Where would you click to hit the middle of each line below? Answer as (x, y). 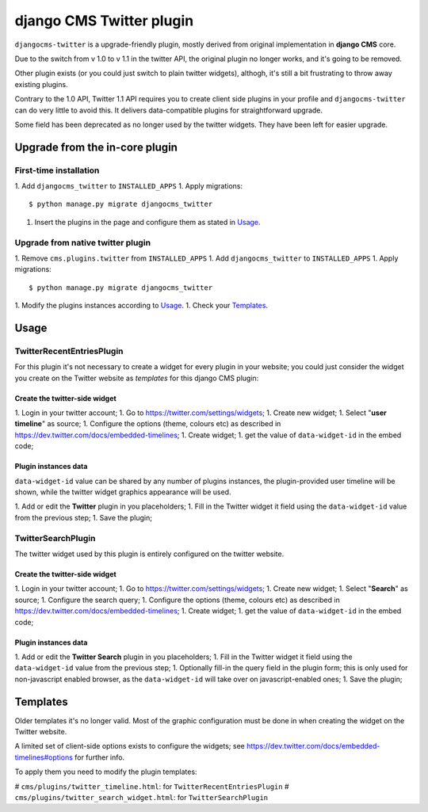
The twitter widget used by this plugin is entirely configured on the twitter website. (149, 554)
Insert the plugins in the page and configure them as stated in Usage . (147, 222)
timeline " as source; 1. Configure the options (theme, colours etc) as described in (148, 424)
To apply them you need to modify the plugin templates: (106, 772)
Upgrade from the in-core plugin (96, 147)
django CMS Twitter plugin (104, 21)
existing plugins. (41, 84)
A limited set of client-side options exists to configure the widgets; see (130, 746)
